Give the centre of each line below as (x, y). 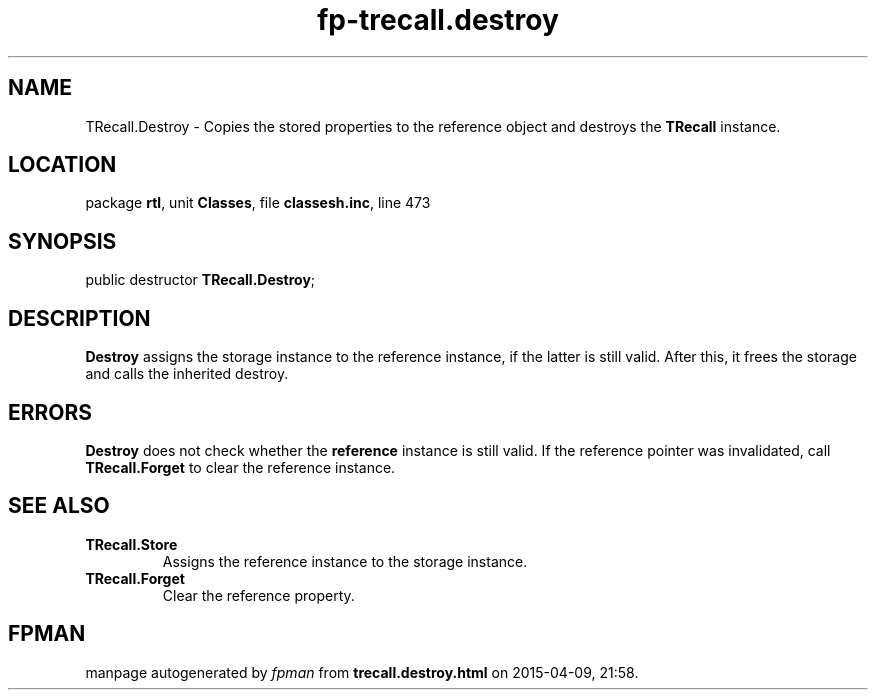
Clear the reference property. (258, 595)
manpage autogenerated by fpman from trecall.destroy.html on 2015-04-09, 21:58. (362, 672)
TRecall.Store (131, 544)
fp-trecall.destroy (438, 20)
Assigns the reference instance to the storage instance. (345, 561)
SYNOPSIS (62, 241)
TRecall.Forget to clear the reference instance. (240, 467)
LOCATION (62, 165)
